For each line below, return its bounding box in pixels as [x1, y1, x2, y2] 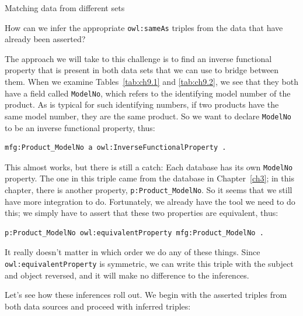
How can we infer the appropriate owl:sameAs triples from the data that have [5, 21, 283, 33]
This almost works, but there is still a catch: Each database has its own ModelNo [5, 160, 293, 173]
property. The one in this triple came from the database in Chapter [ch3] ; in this [5, 172, 294, 184]
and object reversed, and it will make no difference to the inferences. [5, 269, 249, 281]
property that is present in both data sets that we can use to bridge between [5, 64, 279, 76]
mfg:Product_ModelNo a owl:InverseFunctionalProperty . [5, 143, 227, 152]
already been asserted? [5, 33, 86, 45]
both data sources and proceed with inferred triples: [5, 300, 191, 312]
